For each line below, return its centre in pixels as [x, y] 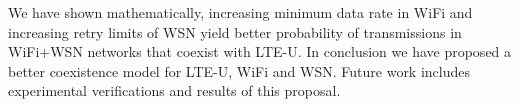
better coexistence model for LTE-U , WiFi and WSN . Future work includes [239, 70]
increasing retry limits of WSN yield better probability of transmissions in [235, 31]
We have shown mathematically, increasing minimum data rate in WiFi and [240, 12]
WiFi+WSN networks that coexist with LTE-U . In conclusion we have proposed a [260, 51]
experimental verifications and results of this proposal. [174, 90]
